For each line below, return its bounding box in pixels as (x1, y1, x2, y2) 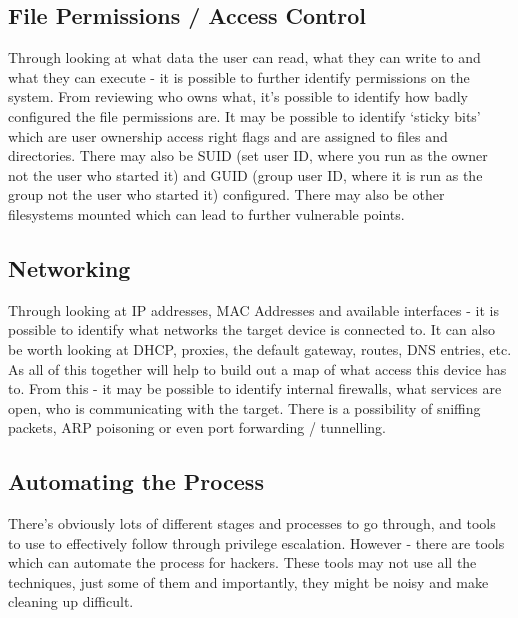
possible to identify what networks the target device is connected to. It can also (8, 319, 495, 340)
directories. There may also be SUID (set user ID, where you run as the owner (8, 145, 488, 166)
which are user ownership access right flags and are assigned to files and (8, 125, 448, 146)
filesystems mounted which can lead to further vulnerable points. (8, 203, 405, 224)
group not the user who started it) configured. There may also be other (8, 184, 445, 205)
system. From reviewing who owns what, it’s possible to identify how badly (8, 86, 469, 107)
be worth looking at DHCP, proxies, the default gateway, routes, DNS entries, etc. (8, 338, 512, 359)
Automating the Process (8, 466, 264, 497)
